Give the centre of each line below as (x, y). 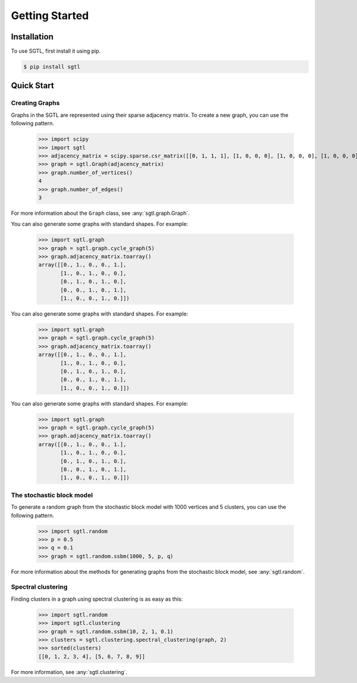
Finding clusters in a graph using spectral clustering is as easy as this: (97, 599)
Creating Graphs (35, 103)
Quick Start (32, 86)
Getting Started (50, 16)
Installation (32, 37)
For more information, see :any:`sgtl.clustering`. (69, 672)
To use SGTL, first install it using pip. (56, 51)
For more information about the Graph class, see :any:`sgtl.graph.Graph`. (100, 213)
